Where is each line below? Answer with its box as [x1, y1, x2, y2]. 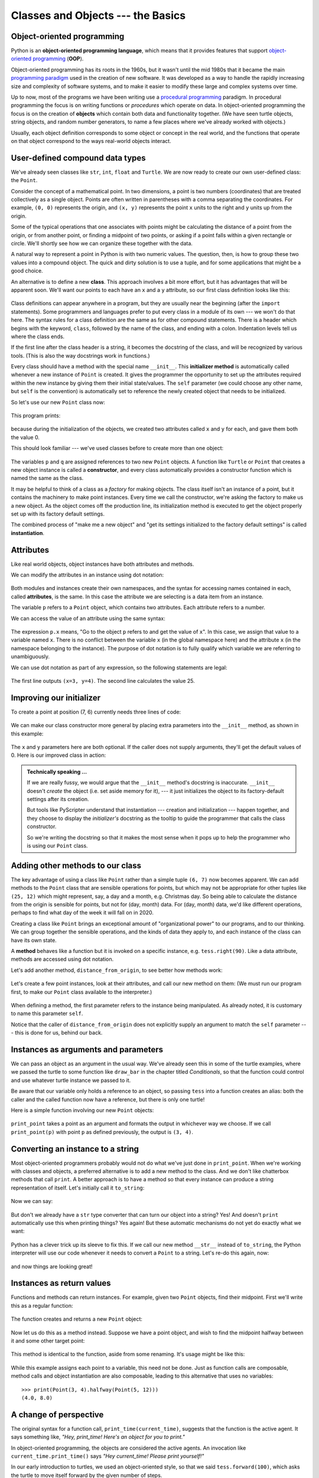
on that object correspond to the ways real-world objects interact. [11, 137, 171, 144]
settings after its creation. [27, 795, 89, 802]
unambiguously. [11, 653, 50, 660]
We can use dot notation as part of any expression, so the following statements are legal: [11, 664, 227, 671]
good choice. [11, 267, 44, 274]
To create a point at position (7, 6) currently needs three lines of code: [11, 708, 181, 715]
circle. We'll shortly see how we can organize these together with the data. [11, 240, 193, 247]
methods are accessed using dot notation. [11, 955, 114, 963]
